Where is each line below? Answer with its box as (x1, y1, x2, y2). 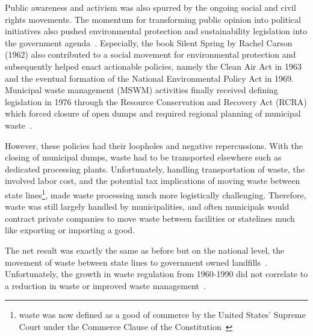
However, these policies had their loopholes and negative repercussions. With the (5, 139, 303, 151)
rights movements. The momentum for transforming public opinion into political (5, 13, 301, 25)
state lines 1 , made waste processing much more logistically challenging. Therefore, (5, 186, 306, 201)
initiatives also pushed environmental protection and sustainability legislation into (5, 25, 308, 37)
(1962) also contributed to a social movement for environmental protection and (5, 48, 296, 61)
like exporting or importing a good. (5, 224, 135, 236)
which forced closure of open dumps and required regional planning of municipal (5, 107, 301, 120)
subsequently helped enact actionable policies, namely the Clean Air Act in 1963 (5, 60, 302, 72)
